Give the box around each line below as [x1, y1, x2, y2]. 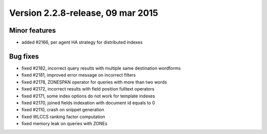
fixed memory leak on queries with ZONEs [21, 121, 108, 127]
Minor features [9, 26, 56, 35]
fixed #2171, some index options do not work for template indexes [21, 93, 155, 99]
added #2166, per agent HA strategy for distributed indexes [21, 40, 143, 45]
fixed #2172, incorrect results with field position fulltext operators [21, 86, 155, 92]
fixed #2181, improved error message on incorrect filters [21, 72, 136, 78]
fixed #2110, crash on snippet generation [21, 107, 104, 113]
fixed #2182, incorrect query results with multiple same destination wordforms [21, 65, 181, 71]
